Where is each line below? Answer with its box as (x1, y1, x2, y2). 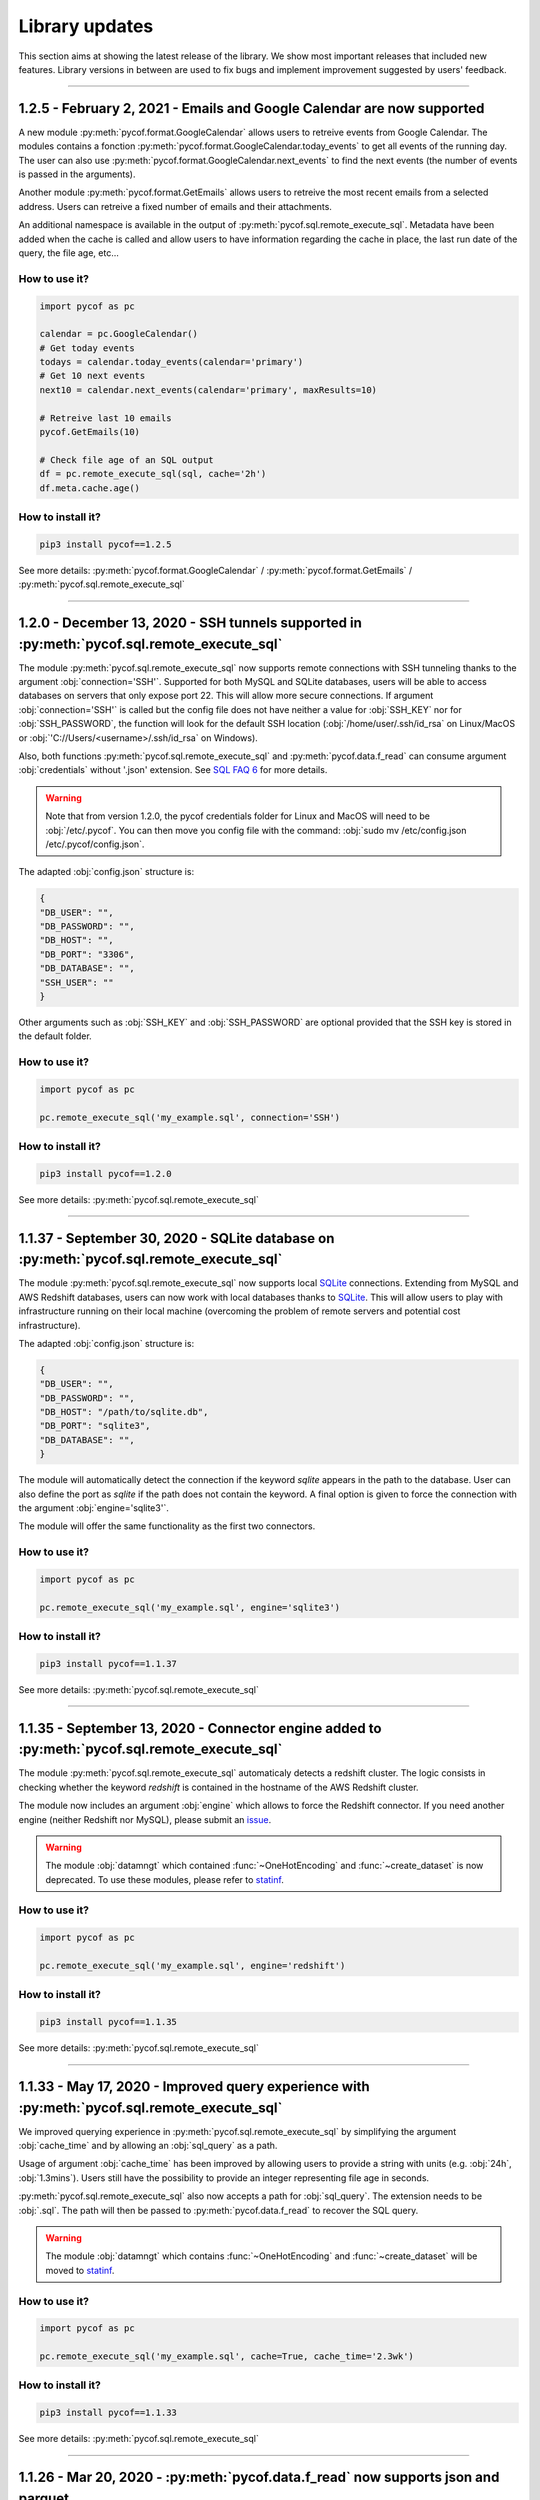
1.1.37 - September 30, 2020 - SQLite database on (18, 1230, 335, 1247)
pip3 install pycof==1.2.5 (39, 538, 172, 550)
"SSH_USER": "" (39, 976, 114, 988)
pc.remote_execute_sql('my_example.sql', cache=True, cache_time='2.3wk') (39, 2351, 415, 2362)
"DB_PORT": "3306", (39, 948, 135, 960)
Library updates (18, 15, 154, 37)
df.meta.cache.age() (39, 482, 140, 494)
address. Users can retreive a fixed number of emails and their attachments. (18, 200, 332, 212)
